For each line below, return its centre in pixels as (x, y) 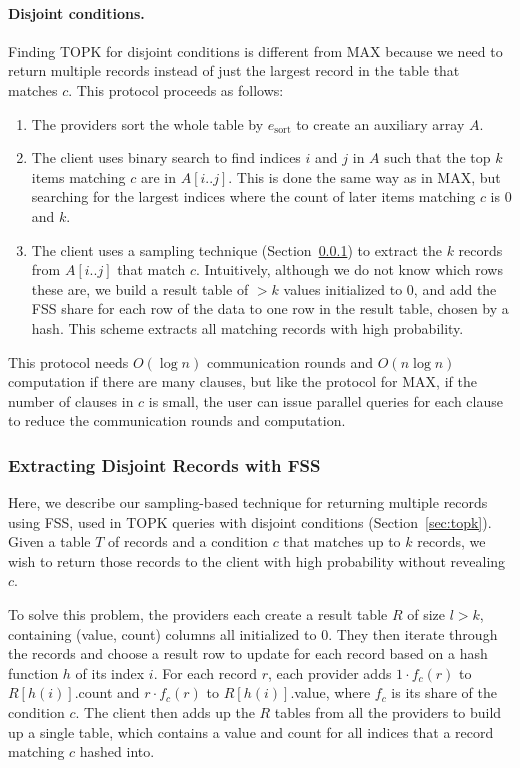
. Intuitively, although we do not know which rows (349, 269)
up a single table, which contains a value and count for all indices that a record (251, 731)
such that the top (437, 157)
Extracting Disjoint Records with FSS (164, 464)
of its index (110, 672)
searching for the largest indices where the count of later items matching (253, 196)
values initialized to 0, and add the (390, 288)
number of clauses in (71, 400)
